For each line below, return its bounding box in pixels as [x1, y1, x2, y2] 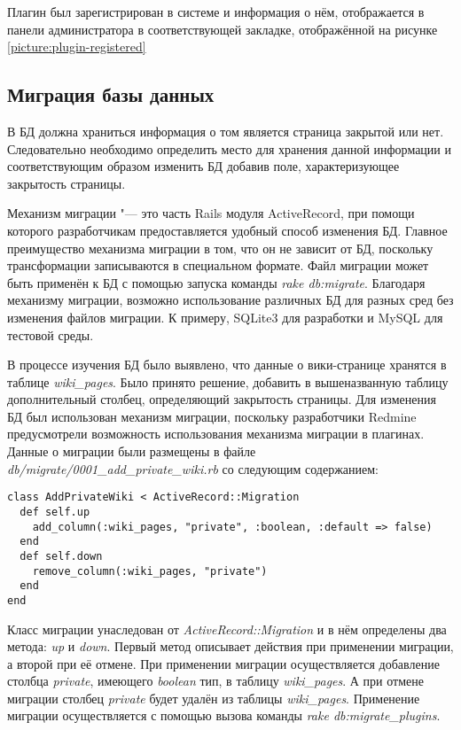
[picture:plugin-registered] [7, 37, 146, 56]
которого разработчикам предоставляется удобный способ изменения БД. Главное [7, 221, 448, 239]
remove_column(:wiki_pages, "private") [32, 564, 268, 578]
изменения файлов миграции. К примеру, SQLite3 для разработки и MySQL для [7, 307, 443, 326]
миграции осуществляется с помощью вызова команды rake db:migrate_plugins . [7, 706, 441, 725]
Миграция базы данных [7, 81, 215, 108]
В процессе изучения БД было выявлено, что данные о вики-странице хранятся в [7, 355, 447, 374]
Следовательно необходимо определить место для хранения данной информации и [7, 139, 451, 158]
